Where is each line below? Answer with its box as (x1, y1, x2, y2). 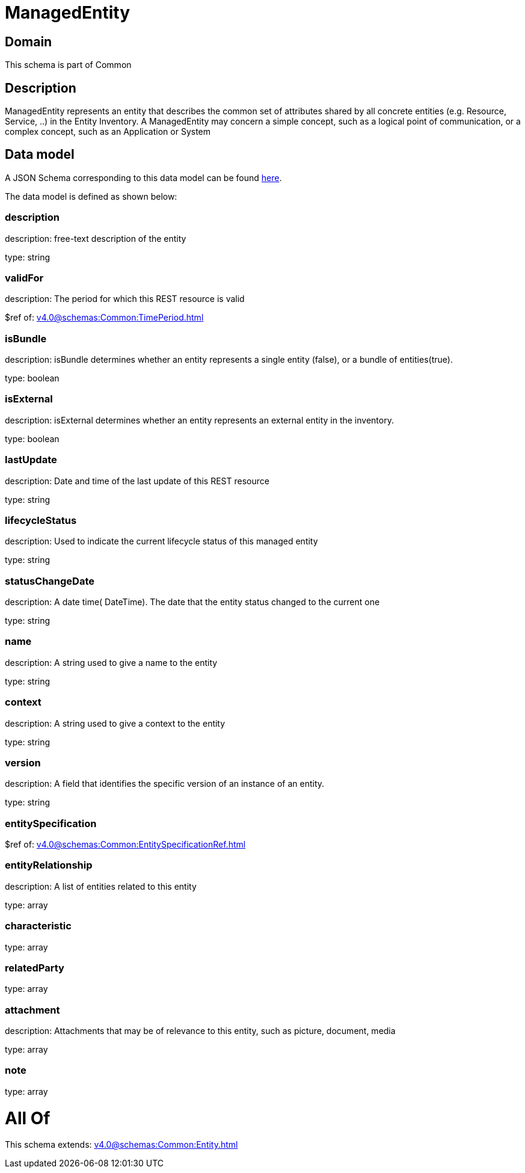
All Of (5, 1107, 51, 1128)
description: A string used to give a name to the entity (5, 657, 218, 668)
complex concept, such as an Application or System (5, 126, 211, 137)
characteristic (5, 920, 72, 932)
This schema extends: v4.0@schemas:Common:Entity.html (5, 1139, 238, 1150)
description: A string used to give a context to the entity (5, 718, 226, 728)
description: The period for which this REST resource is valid (5, 294, 245, 304)
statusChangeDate (5, 574, 95, 587)
